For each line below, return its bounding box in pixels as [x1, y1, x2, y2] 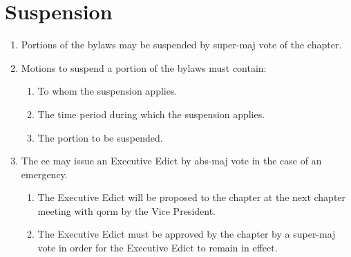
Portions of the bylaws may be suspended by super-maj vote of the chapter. [21, 37, 342, 52]
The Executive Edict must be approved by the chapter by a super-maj [37, 227, 336, 241]
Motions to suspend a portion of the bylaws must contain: [21, 60, 267, 75]
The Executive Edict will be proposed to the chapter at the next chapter [37, 190, 346, 204]
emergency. [21, 166, 68, 181]
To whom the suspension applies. [37, 84, 178, 98]
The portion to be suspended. [37, 130, 163, 144]
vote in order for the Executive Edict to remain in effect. [37, 240, 278, 255]
